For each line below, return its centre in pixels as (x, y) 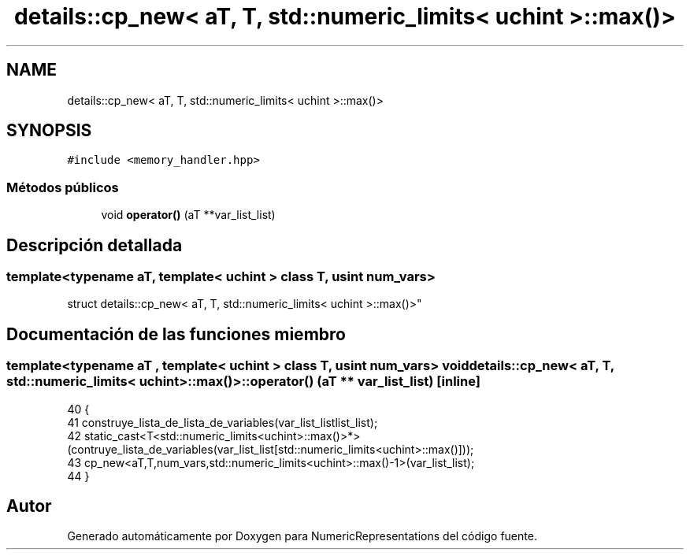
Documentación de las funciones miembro (176, 334)
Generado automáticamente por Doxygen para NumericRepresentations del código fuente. (302, 536)
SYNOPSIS (49, 131)
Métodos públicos (63, 187)
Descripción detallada (95, 245)
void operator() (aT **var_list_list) (188, 215)
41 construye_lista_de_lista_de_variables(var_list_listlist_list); (223, 422)
